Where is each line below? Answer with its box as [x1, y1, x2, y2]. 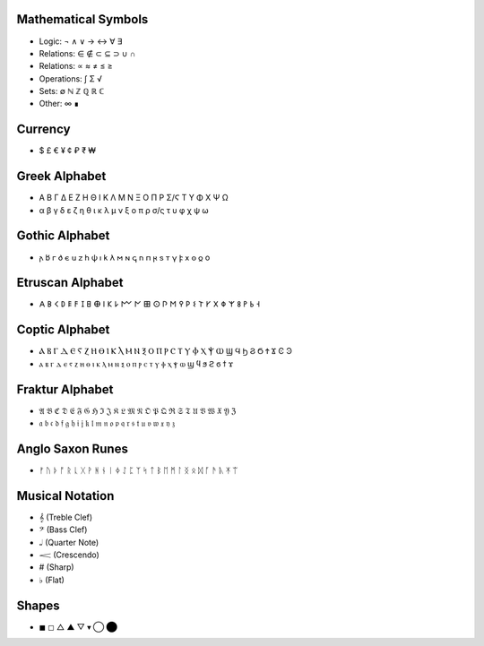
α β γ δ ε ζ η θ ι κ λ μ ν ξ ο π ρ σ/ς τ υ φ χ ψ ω [39, 204, 210, 215]
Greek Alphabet [16, 168, 107, 184]
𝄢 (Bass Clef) [39, 524, 88, 535]
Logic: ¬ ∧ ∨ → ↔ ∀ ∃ [39, 36, 123, 47]
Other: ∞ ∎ [39, 99, 80, 109]
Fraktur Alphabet [16, 382, 114, 397]
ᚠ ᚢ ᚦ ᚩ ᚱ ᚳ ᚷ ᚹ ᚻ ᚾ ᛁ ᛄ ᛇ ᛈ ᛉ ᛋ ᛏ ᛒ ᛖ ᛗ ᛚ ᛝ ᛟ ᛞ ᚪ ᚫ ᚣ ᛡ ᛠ [39, 464, 238, 475]
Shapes [16, 598, 60, 613]
